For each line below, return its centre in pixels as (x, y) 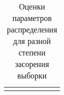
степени (32, 52)
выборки (32, 75)
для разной (32, 41)
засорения (32, 64)
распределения (32, 29)
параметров (32, 18)
